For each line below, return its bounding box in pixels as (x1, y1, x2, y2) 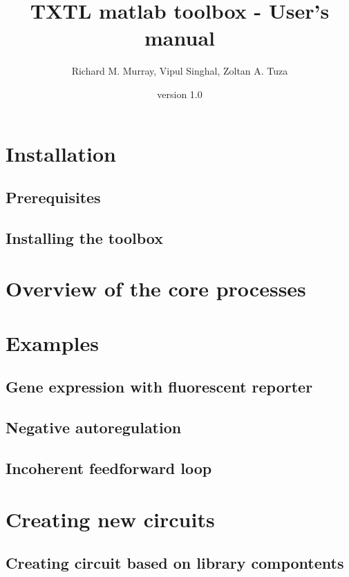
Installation (6, 139, 116, 167)
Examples (6, 328, 99, 357)
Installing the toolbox (6, 227, 163, 248)
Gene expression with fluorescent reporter (6, 376, 313, 397)
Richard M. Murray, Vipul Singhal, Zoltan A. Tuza (71, 64, 288, 78)
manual (144, 23, 215, 52)
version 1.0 (157, 86, 202, 101)
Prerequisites (6, 187, 101, 208)
